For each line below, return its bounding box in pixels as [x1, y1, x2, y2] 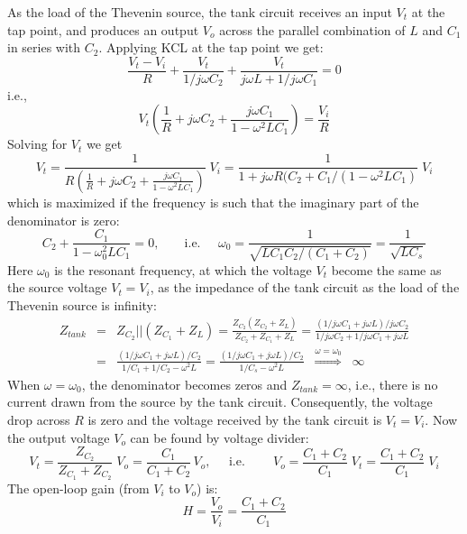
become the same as [331, 260, 442, 279]
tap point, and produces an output [7, 20, 199, 39]
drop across [7, 410, 70, 428]
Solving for [7, 134, 68, 153]
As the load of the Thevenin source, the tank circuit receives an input [7, 3, 392, 21]
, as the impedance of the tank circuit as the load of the [150, 278, 460, 297]
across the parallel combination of [219, 20, 406, 39]
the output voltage [7, 428, 110, 447]
